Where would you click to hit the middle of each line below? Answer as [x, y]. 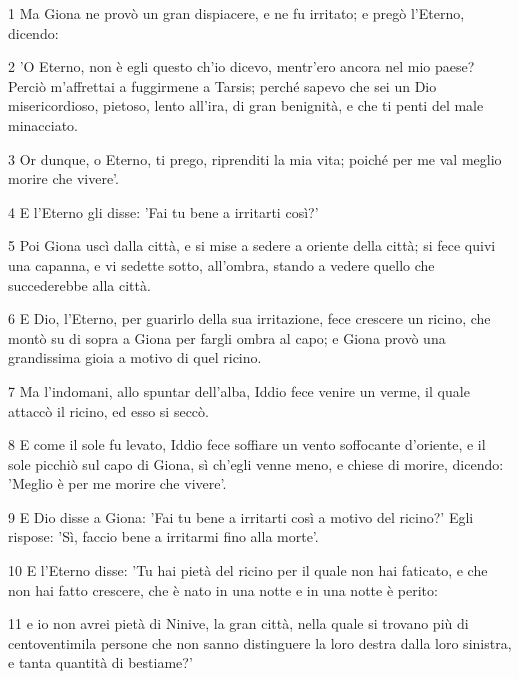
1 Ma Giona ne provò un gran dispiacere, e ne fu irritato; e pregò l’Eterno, [236, 13]
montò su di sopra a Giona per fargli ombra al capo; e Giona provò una [227, 337]
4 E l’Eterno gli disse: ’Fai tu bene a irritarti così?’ [163, 211]
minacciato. [43, 124]
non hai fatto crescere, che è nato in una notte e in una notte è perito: [223, 589]
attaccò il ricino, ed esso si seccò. [108, 410]
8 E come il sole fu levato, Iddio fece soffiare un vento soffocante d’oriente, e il [247, 444]
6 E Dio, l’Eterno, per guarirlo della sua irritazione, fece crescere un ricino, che [249, 318]
